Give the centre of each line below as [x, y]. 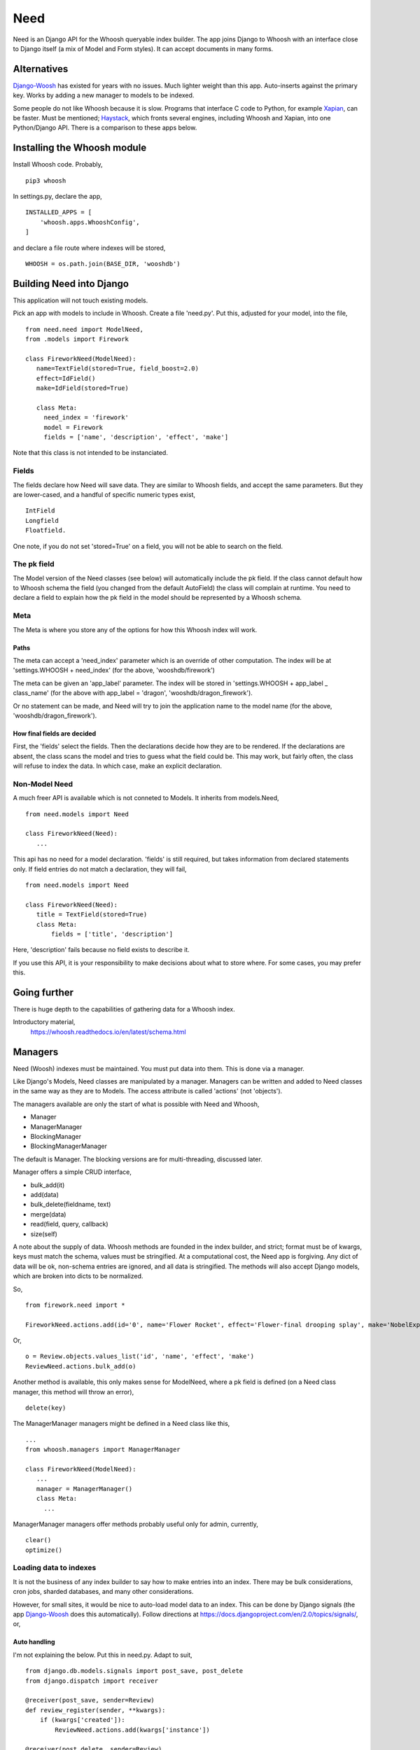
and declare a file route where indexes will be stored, [89, 248]
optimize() [44, 1550]
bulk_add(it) [48, 1185]
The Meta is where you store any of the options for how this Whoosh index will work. [135, 629]
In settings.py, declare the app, [57, 197]
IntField [40, 511]
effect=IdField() [66, 378]
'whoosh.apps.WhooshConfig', [90, 222]
